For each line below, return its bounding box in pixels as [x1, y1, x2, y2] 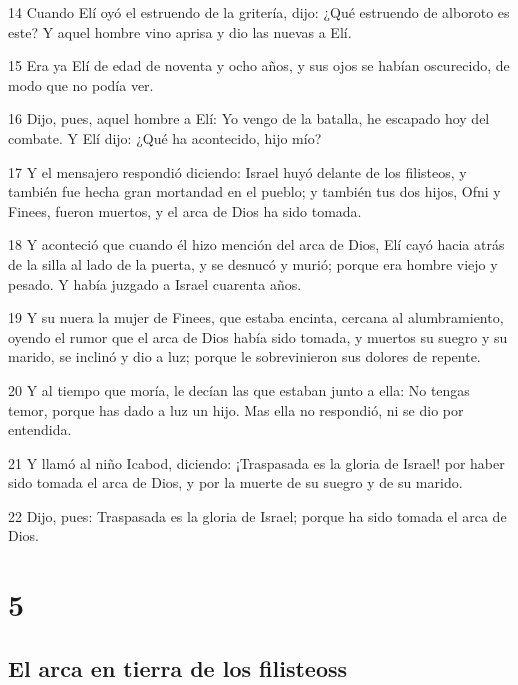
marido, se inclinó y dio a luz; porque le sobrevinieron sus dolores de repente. [8, 346, 481, 367]
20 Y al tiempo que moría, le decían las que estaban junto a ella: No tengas [8, 379, 470, 400]
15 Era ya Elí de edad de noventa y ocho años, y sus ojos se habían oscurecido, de [8, 55, 510, 76]
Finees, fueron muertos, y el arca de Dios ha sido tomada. [8, 200, 362, 221]
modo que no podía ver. [8, 74, 154, 95]
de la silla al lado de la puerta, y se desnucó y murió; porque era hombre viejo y [8, 253, 498, 274]
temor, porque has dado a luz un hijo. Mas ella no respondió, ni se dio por [8, 399, 464, 420]
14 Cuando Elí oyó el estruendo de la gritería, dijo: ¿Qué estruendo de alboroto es [8, 2, 510, 22]
